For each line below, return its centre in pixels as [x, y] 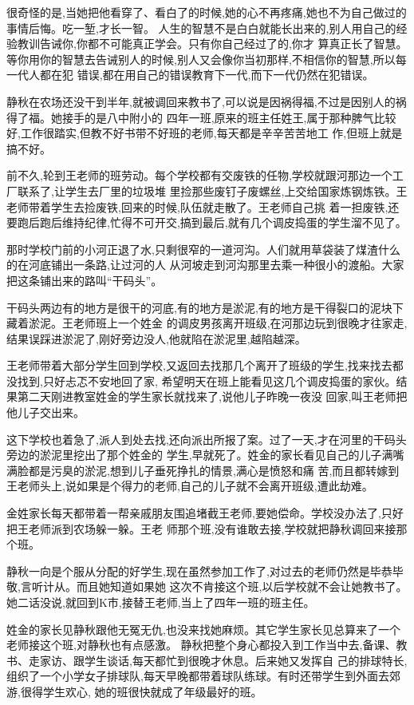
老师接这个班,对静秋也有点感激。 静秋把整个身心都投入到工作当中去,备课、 [201, 645]
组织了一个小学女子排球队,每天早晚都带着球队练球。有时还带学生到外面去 [198, 676]
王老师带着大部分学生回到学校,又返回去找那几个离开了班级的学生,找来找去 [199, 365]
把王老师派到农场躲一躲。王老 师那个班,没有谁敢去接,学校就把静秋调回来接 [201, 528]
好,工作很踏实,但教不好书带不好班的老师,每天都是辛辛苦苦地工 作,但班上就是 [205, 133]
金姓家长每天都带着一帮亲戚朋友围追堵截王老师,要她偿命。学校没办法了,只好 [205, 513]
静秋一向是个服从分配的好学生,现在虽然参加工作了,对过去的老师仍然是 [188, 570]
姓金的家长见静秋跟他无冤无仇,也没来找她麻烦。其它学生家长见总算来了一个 [203, 629]
